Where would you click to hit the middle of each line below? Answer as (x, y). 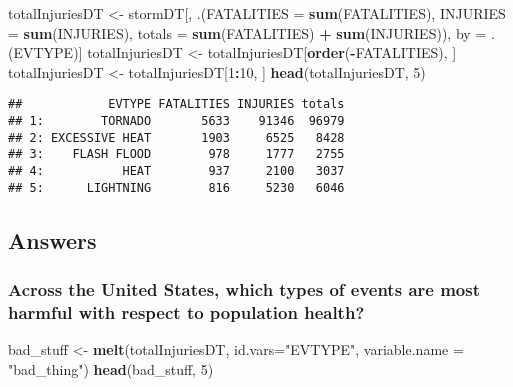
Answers (52, 239)
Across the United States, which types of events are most (244, 289)
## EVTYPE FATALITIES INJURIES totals (176, 104)
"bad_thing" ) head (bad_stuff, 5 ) (111, 368)
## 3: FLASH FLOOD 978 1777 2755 (176, 154)
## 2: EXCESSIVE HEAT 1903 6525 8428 (176, 137)
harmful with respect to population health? (186, 311)
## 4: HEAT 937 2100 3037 (176, 171)
